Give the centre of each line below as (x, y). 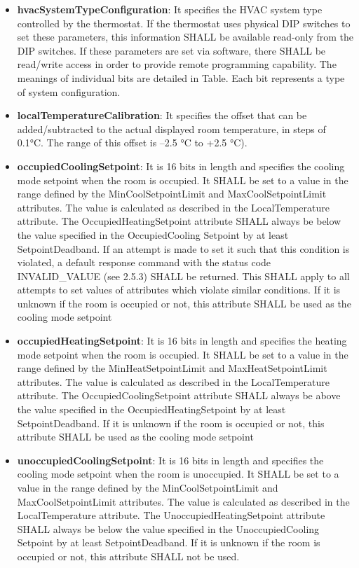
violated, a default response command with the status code (144, 262)
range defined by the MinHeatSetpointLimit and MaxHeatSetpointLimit (172, 368)
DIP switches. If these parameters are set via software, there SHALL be (171, 50)
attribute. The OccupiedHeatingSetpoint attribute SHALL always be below (179, 221)
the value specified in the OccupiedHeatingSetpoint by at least (151, 409)
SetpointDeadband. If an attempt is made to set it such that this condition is (183, 248)
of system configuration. (69, 91)
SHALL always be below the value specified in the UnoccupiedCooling (168, 528)
